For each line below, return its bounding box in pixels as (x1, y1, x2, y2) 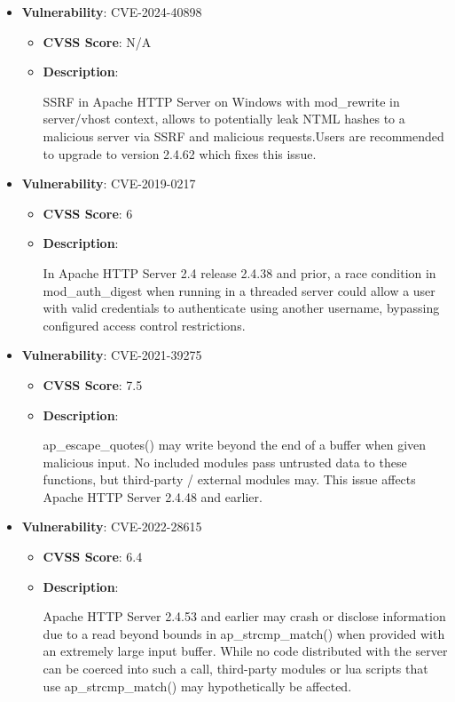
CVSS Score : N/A (43, 32, 152, 51)
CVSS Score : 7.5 (43, 375, 143, 394)
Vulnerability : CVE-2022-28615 (21, 517, 202, 536)
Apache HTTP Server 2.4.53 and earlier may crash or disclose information (43, 607, 446, 626)
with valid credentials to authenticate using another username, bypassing (43, 299, 440, 317)
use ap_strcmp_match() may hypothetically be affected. (43, 676, 352, 695)
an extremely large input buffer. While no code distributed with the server (43, 642, 448, 660)
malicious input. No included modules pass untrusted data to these (43, 452, 407, 471)
